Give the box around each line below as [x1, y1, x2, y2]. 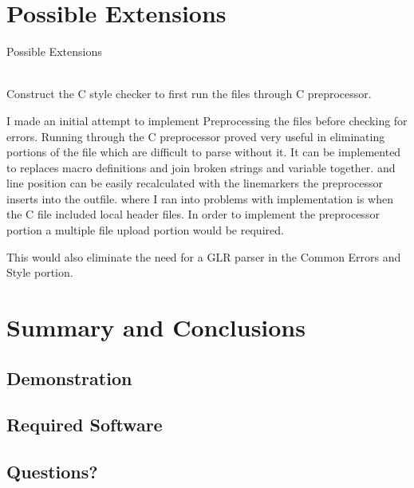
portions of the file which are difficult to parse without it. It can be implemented [6, 144, 401, 160]
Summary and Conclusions [6, 311, 306, 344]
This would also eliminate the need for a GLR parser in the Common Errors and [6, 248, 401, 265]
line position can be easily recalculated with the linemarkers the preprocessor [6, 175, 383, 191]
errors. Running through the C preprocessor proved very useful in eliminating [6, 128, 385, 144]
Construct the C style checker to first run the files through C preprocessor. [6, 85, 372, 102]
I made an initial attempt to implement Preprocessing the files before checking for [6, 112, 408, 128]
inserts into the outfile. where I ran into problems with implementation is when [6, 190, 394, 207]
